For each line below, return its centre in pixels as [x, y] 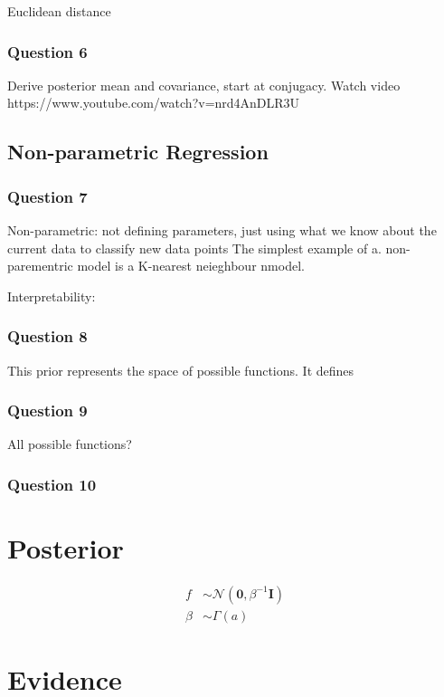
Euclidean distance [59, 11]
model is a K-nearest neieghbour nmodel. [191, 266]
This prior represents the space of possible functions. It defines [181, 370]
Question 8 [47, 336]
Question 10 [52, 484]
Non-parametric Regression [138, 152]
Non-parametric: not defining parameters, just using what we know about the [222, 230]
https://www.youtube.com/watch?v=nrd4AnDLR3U [154, 103]
